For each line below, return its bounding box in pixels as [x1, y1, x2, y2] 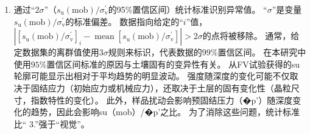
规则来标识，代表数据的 [108, 46, 202, 58]
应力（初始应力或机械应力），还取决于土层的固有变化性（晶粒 [48, 81, 291, 94]
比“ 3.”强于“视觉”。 [13, 117, 90, 130]
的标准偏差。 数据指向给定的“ [65, 15, 183, 27]
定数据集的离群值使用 [13, 46, 99, 58]
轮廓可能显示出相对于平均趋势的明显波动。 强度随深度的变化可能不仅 [13, 69, 290, 82]
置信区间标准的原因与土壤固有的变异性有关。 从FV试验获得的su [46, 57, 300, 70]
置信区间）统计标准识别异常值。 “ [132, 3, 267, 15]
